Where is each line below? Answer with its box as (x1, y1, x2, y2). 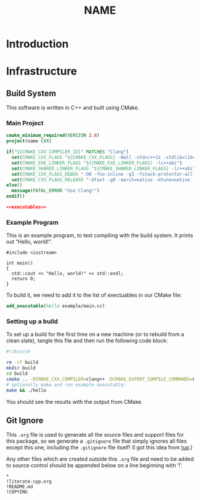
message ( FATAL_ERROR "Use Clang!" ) (11, 188, 100, 194)
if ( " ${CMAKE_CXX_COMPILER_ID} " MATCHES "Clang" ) (6, 149, 129, 155)
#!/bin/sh (6, 349, 31, 355)
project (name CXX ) (6, 138, 52, 144)
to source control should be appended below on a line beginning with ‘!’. (6, 462, 183, 469)
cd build (6, 371, 28, 377)
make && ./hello (6, 387, 46, 393)
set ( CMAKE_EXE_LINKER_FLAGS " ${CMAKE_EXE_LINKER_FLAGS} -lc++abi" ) (11, 159, 183, 166)
